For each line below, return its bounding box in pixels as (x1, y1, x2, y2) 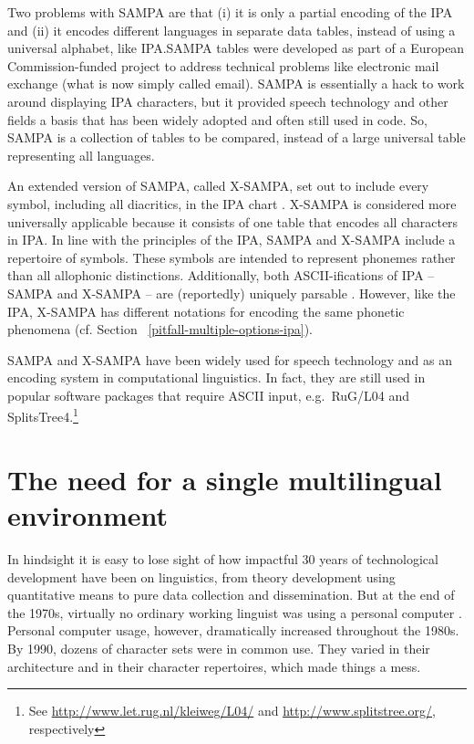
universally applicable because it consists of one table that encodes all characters (7, 212, 459, 231)
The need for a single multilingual (7, 460, 442, 498)
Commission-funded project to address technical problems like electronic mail (7, 56, 439, 75)
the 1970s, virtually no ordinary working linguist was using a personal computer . (7, 603, 462, 622)
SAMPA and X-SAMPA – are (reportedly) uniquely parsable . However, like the (7, 283, 456, 302)
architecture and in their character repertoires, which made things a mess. (7, 656, 421, 676)
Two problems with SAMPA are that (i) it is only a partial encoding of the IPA (7, 3, 453, 21)
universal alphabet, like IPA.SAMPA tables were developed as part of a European (7, 38, 465, 58)
